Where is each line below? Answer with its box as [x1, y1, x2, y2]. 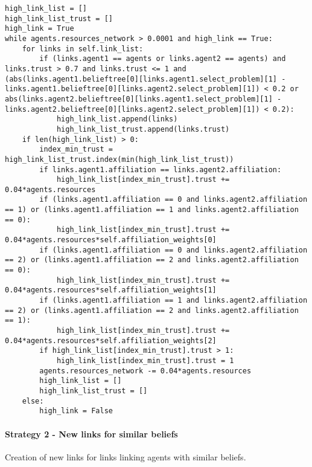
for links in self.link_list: [22, 44, 144, 53]
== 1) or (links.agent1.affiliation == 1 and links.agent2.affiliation [5, 205, 299, 214]
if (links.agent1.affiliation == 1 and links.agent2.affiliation [39, 296, 308, 305]
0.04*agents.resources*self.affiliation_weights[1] [5, 286, 217, 295]
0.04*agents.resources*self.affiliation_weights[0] [5, 236, 217, 245]
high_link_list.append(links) [56, 115, 178, 124]
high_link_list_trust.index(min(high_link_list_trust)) [5, 155, 234, 164]
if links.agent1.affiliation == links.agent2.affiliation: [39, 165, 282, 174]
